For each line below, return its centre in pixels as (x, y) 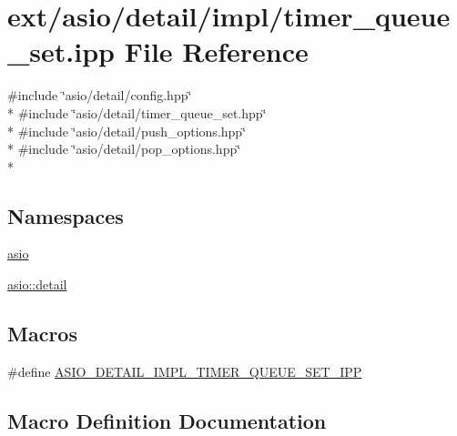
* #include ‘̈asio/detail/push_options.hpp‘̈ (127, 131)
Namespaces (66, 215)
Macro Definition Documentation (167, 420)
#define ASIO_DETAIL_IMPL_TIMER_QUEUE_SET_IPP (185, 371)
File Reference (216, 51)
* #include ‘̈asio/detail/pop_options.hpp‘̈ (124, 149)
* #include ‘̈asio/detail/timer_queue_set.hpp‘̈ (137, 112)
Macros (42, 334)
